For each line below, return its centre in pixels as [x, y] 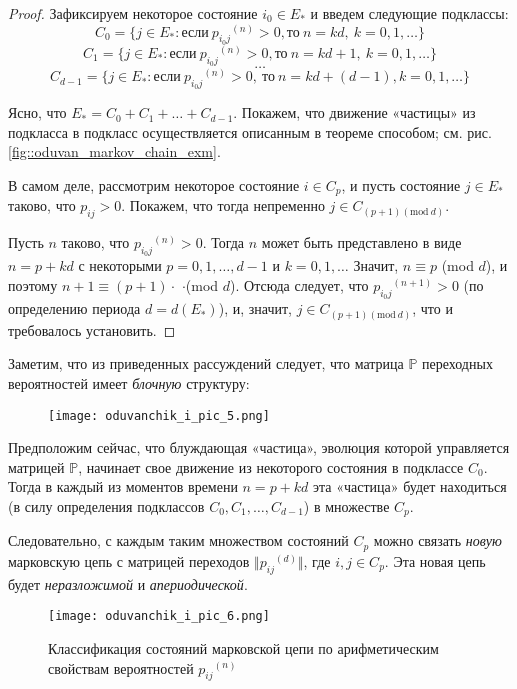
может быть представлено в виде [361, 242]
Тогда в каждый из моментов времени [123, 486]
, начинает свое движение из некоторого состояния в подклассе [271, 466]
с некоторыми [120, 265]
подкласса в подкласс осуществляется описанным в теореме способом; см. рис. [250, 131]
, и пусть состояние [401, 185]
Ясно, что [37, 112]
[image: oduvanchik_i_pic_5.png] [159, 415]
